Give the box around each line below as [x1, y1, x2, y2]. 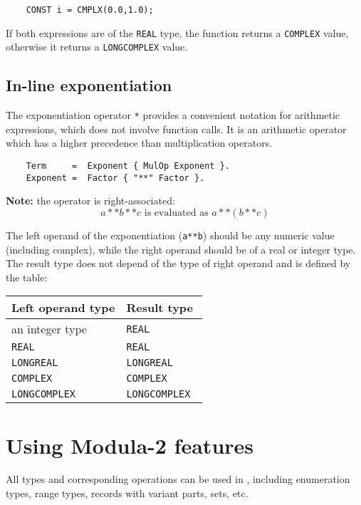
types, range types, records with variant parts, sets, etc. [6, 486, 248, 501]
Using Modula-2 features [6, 430, 254, 459]
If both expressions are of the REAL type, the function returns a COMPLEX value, [6, 25, 349, 40]
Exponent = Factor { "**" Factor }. [26, 172, 205, 183]
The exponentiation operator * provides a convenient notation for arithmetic [6, 108, 340, 123]
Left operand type [11, 299, 115, 316]
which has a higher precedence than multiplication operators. [6, 135, 273, 150]
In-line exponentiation [6, 74, 172, 96]
